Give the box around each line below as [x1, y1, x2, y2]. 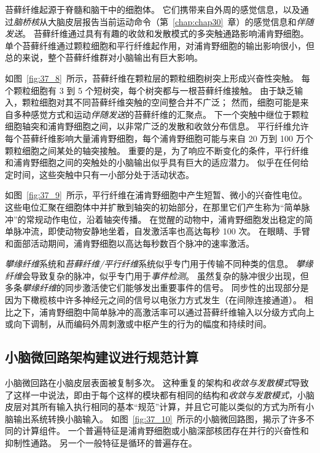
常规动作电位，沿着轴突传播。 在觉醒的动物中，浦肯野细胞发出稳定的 [26, 212, 305, 225]
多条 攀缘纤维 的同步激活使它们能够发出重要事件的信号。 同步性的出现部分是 [5, 281, 309, 294]
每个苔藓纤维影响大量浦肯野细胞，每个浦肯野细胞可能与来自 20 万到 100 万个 [5, 131, 313, 144]
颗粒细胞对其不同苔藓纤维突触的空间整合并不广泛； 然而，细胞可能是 [21, 96, 300, 109]
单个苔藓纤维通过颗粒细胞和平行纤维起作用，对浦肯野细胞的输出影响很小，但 [5, 39, 314, 52]
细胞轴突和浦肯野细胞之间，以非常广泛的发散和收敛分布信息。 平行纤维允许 [5, 120, 309, 133]
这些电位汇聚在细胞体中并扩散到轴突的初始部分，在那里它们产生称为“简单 [5, 200, 302, 213]
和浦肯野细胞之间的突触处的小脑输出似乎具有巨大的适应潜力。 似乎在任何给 [5, 156, 309, 169]
